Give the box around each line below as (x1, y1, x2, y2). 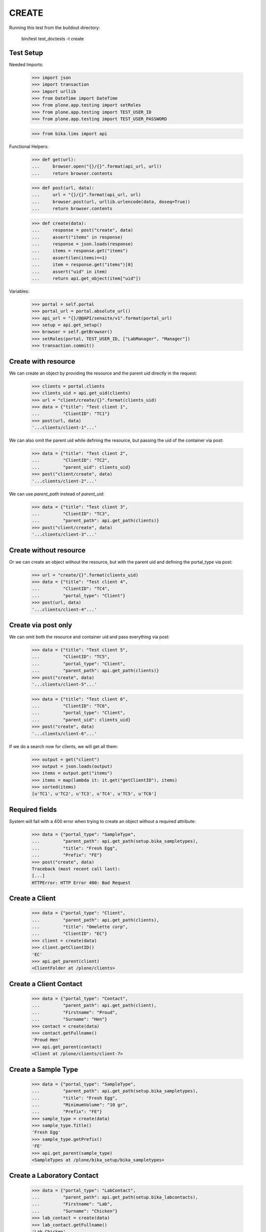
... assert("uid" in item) (32, 269, 108, 274)
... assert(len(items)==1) (32, 255, 108, 261)
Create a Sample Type (9, 1065, 78, 1074)
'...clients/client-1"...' (32, 425, 97, 431)
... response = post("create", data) (32, 227, 133, 233)
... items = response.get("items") (32, 248, 128, 254)
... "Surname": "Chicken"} (32, 1208, 118, 1214)
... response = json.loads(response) (32, 241, 133, 246)
